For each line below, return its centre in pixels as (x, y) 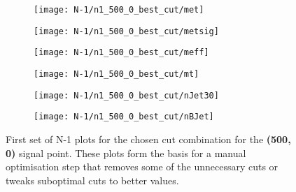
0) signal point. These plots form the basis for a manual (126, 153)
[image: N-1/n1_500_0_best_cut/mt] (117, 74)
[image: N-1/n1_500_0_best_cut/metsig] (126, 31)
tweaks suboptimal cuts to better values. (92, 180)
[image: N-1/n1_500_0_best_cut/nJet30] (126, 95)
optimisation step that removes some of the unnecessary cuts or (142, 167)
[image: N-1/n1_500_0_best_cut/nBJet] (124, 117)
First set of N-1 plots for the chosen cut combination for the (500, (148, 139)
